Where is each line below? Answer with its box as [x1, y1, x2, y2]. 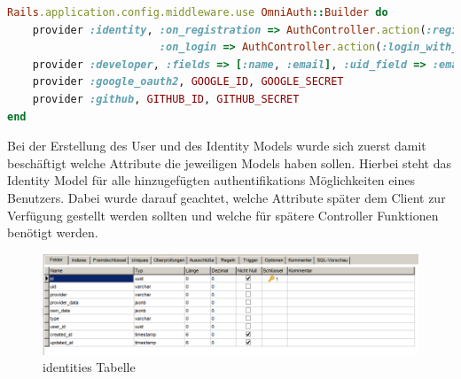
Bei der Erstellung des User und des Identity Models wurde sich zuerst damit [7, 136, 426, 155]
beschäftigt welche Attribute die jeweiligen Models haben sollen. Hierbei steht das [7, 153, 451, 172]
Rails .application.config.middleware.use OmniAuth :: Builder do [7, 6, 388, 19]
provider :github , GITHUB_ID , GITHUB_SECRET [32, 92, 300, 105]
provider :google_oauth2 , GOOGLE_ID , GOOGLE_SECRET [32, 75, 344, 89]
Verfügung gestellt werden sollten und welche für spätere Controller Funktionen [7, 205, 439, 224]
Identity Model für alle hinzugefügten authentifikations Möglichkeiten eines [7, 171, 415, 189]
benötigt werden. [7, 223, 98, 242]
